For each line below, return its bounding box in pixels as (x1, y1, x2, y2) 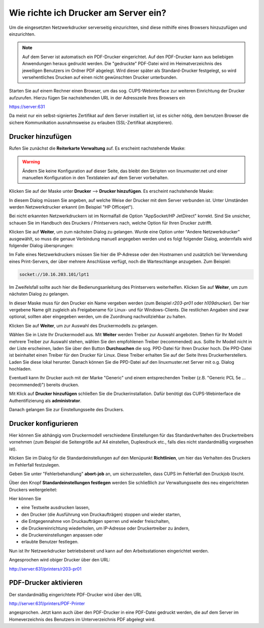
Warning (22, 159, 40, 165)
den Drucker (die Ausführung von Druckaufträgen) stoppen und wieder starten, (21, 512, 181, 517)
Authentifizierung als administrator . (9, 397, 82, 403)
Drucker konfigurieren (9, 419, 78, 428)
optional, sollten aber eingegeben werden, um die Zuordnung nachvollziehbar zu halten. (9, 314, 187, 320)
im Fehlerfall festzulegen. (9, 462, 60, 467)
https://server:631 (9, 104, 45, 110)
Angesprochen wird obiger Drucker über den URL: (9, 557, 110, 563)
